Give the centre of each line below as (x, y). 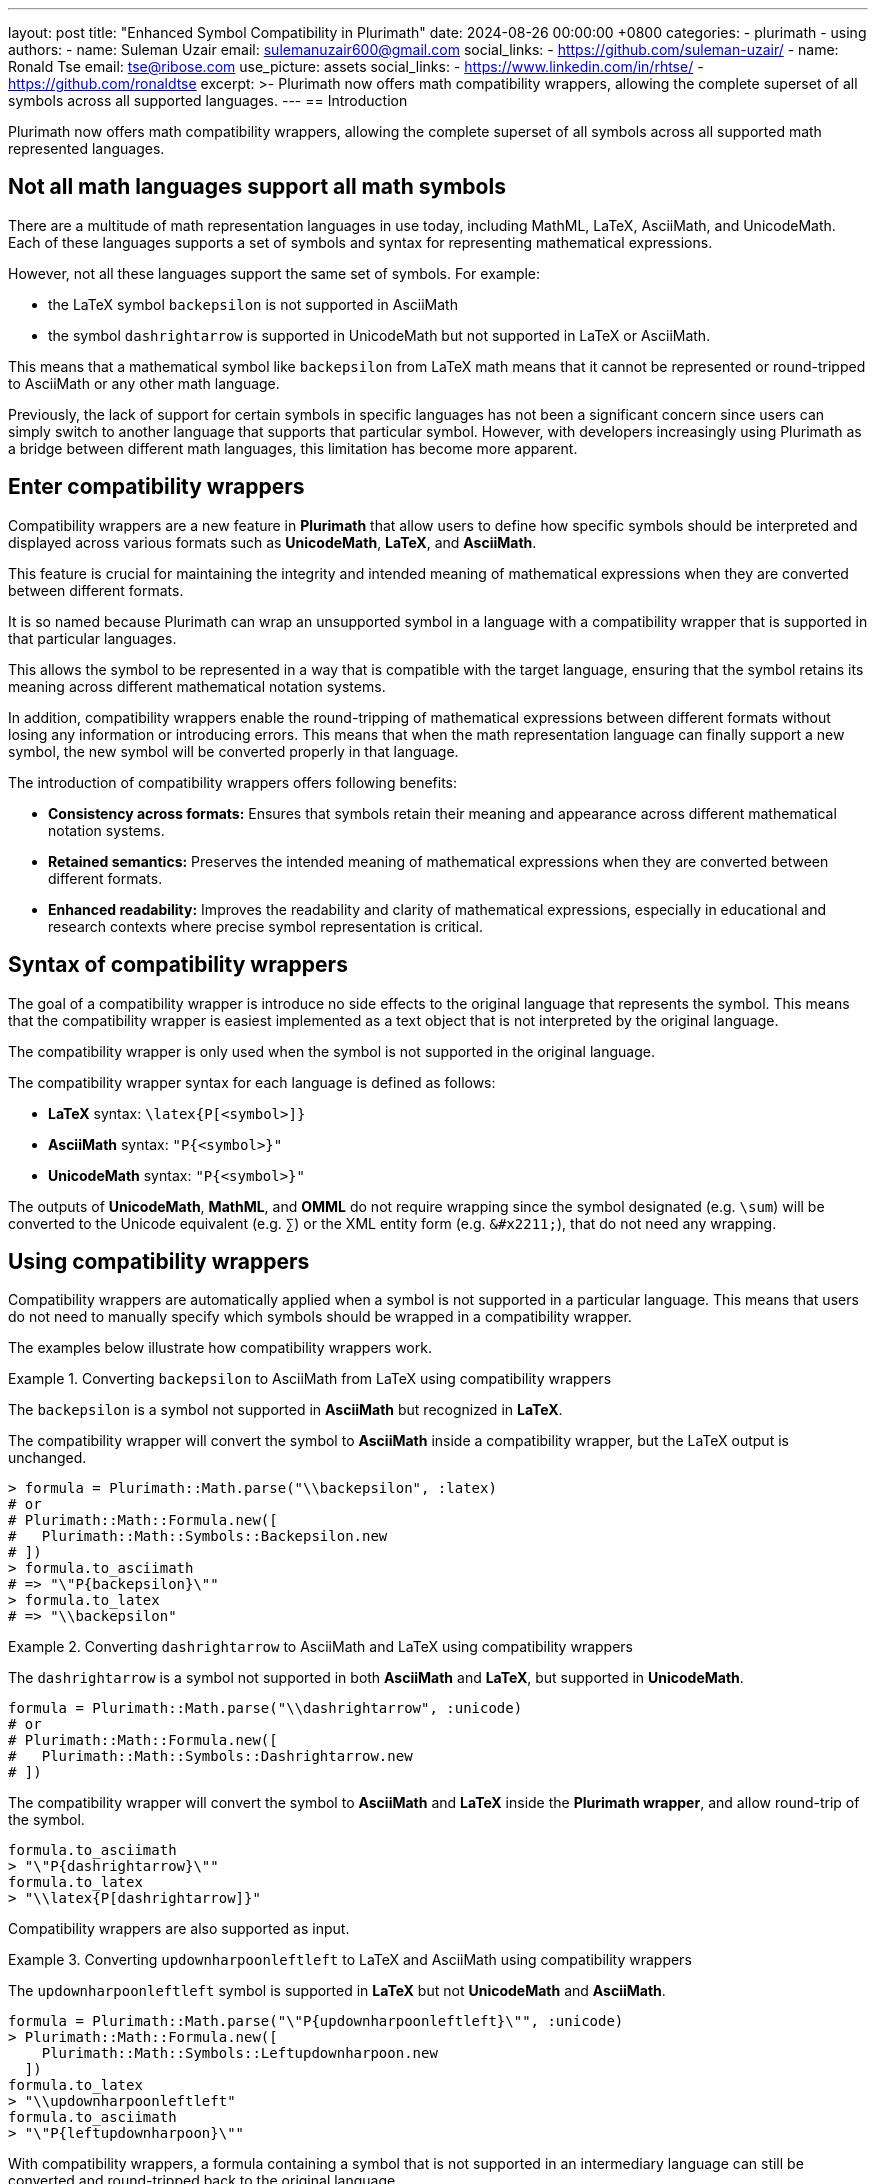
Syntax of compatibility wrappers (178, 965)
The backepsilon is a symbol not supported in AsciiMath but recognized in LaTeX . (285, 1410)
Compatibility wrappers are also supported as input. (179, 1929)
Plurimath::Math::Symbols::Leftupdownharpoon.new (239, 2053)
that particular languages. (92, 638)
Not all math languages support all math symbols (257, 187)
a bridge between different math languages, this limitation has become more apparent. (293, 448)
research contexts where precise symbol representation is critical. (265, 926)
